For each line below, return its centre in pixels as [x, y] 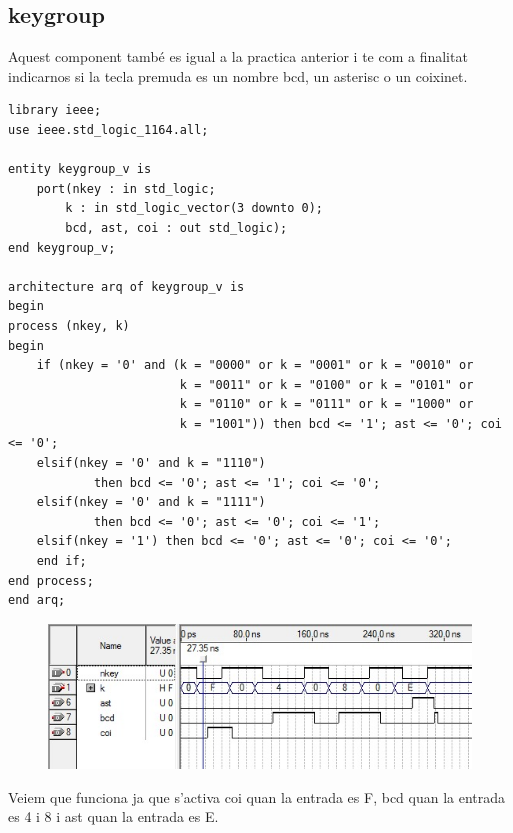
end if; [61, 561]
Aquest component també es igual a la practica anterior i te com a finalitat [238, 56]
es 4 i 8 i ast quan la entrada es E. [113, 816]
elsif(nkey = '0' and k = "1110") [151, 463]
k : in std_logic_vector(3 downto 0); [194, 208]
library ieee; [55, 110]
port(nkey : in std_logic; [126, 188]
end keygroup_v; [62, 247]
